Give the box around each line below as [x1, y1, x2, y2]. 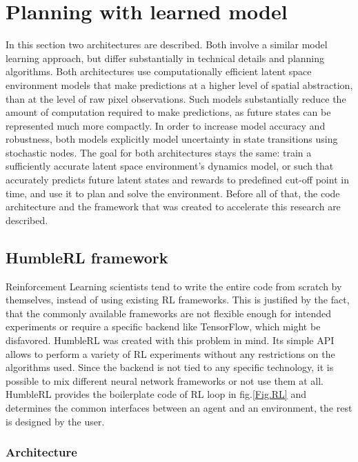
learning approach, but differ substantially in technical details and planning [6, 50, 325, 65]
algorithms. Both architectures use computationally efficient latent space [6, 64, 312, 79]
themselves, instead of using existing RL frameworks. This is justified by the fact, [6, 292, 350, 307]
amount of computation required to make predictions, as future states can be [6, 105, 331, 119]
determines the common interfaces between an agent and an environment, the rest [6, 400, 352, 414]
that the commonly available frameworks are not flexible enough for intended [6, 305, 331, 320]
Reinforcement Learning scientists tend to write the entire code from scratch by [6, 279, 342, 293]
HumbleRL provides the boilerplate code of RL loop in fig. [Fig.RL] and [6, 387, 306, 401]
